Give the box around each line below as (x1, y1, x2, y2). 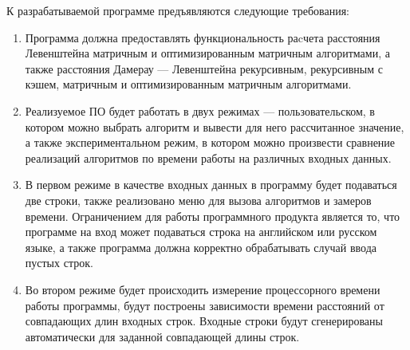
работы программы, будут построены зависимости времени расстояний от (25, 297, 384, 313)
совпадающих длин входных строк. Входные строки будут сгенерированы (25, 313, 383, 329)
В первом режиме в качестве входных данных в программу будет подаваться (25, 176, 397, 193)
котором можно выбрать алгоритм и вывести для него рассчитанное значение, (25, 118, 404, 135)
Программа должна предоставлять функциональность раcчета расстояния (25, 29, 380, 45)
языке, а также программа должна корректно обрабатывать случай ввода (25, 238, 376, 255)
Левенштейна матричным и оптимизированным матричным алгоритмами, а (25, 45, 390, 61)
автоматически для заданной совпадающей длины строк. (25, 328, 300, 344)
